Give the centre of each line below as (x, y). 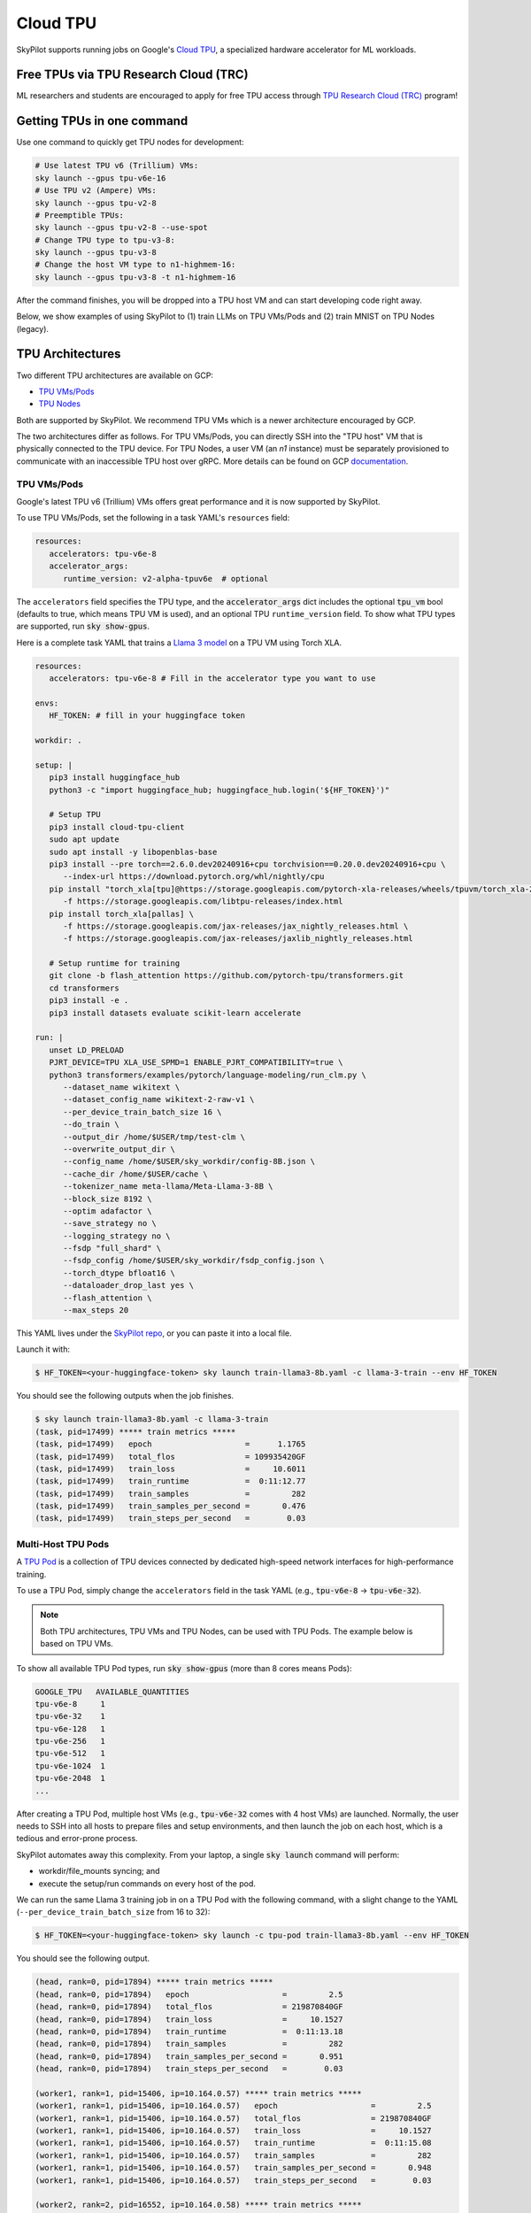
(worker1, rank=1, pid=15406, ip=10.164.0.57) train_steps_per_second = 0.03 (234, 2180)
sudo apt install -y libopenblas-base (133, 852)
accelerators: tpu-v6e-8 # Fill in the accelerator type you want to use (212, 679)
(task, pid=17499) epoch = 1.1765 (170, 1444)
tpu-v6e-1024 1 (70, 1766)
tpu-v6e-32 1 (70, 1716)
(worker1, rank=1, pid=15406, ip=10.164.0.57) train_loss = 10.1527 (234, 2131)
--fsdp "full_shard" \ (112, 1249)
